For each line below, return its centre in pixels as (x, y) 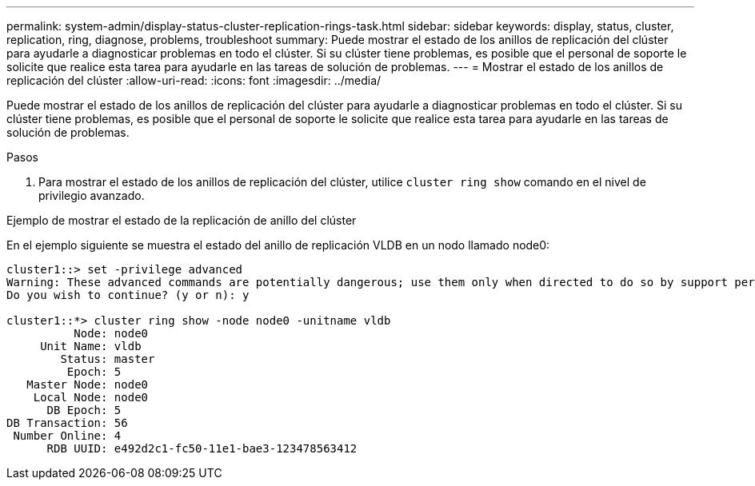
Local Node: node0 (91, 397)
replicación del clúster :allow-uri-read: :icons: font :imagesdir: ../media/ (194, 80)
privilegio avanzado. (92, 195)
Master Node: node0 (88, 384)
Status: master (108, 359)
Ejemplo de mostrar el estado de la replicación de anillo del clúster (182, 220)
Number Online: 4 (67, 436)
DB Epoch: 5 (84, 410)
